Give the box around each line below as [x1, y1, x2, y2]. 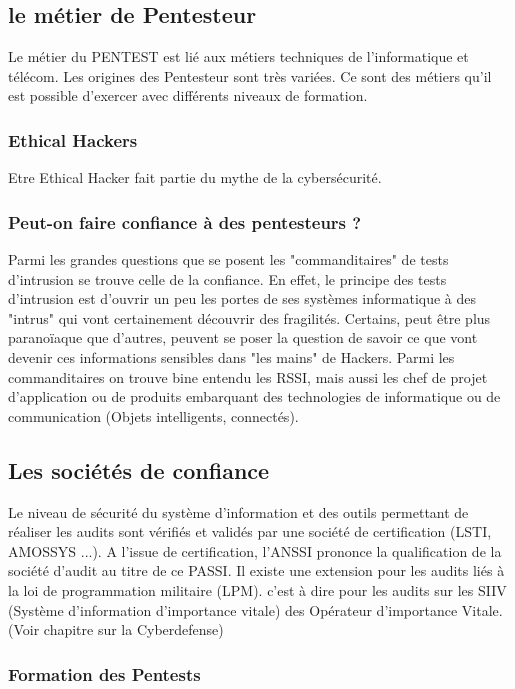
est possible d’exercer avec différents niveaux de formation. [8, 85, 368, 106]
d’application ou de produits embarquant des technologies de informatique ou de [8, 386, 501, 407]
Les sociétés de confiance [8, 454, 270, 485]
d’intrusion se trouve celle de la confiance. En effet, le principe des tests [8, 268, 447, 289]
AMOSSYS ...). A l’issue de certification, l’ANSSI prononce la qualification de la [8, 540, 502, 561]
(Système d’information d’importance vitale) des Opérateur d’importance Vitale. [8, 599, 503, 620]
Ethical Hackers [8, 127, 138, 152]
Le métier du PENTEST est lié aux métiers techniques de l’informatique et [8, 46, 469, 67]
